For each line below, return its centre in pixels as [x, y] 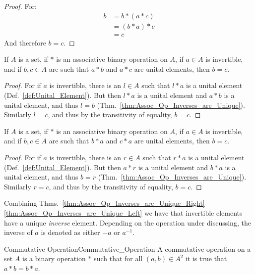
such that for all [118, 258]
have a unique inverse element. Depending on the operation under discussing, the [127, 222]
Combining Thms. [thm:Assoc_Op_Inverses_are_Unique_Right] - [106, 203]
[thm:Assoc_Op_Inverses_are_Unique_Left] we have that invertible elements [123, 213]
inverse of [18, 232]
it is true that [206, 258]
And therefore [25, 42]
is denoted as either [70, 232]
